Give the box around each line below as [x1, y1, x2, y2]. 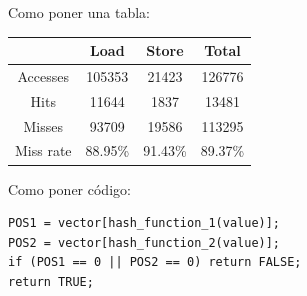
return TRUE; [8, 274, 94, 289]
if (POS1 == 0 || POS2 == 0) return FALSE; [8, 255, 302, 270]
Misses [23, 115, 64, 136]
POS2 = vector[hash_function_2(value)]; [8, 235, 281, 250]
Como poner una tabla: [8, 2, 151, 22]
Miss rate [15, 140, 72, 161]
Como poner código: [8, 178, 131, 199]
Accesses [17, 65, 70, 86]
